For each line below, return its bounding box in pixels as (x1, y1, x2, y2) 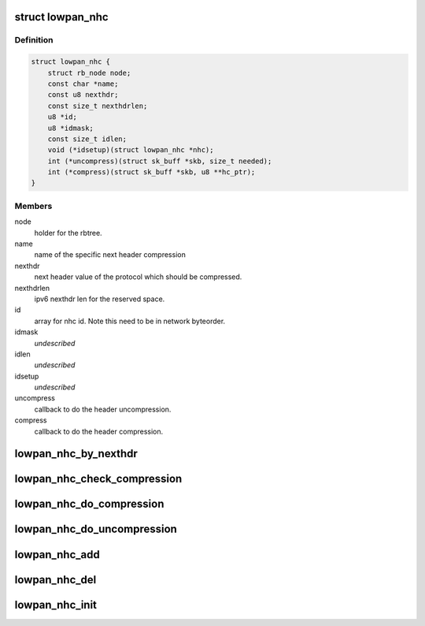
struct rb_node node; (47, 68, 131, 77)
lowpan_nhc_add (14, 548, 100, 561)
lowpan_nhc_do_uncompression (14, 523, 177, 536)
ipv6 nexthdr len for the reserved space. (34, 294, 165, 304)
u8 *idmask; (47, 123, 94, 132)
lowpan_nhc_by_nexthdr (14, 447, 138, 460)
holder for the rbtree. (34, 228, 102, 237)
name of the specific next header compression (34, 250, 187, 259)
